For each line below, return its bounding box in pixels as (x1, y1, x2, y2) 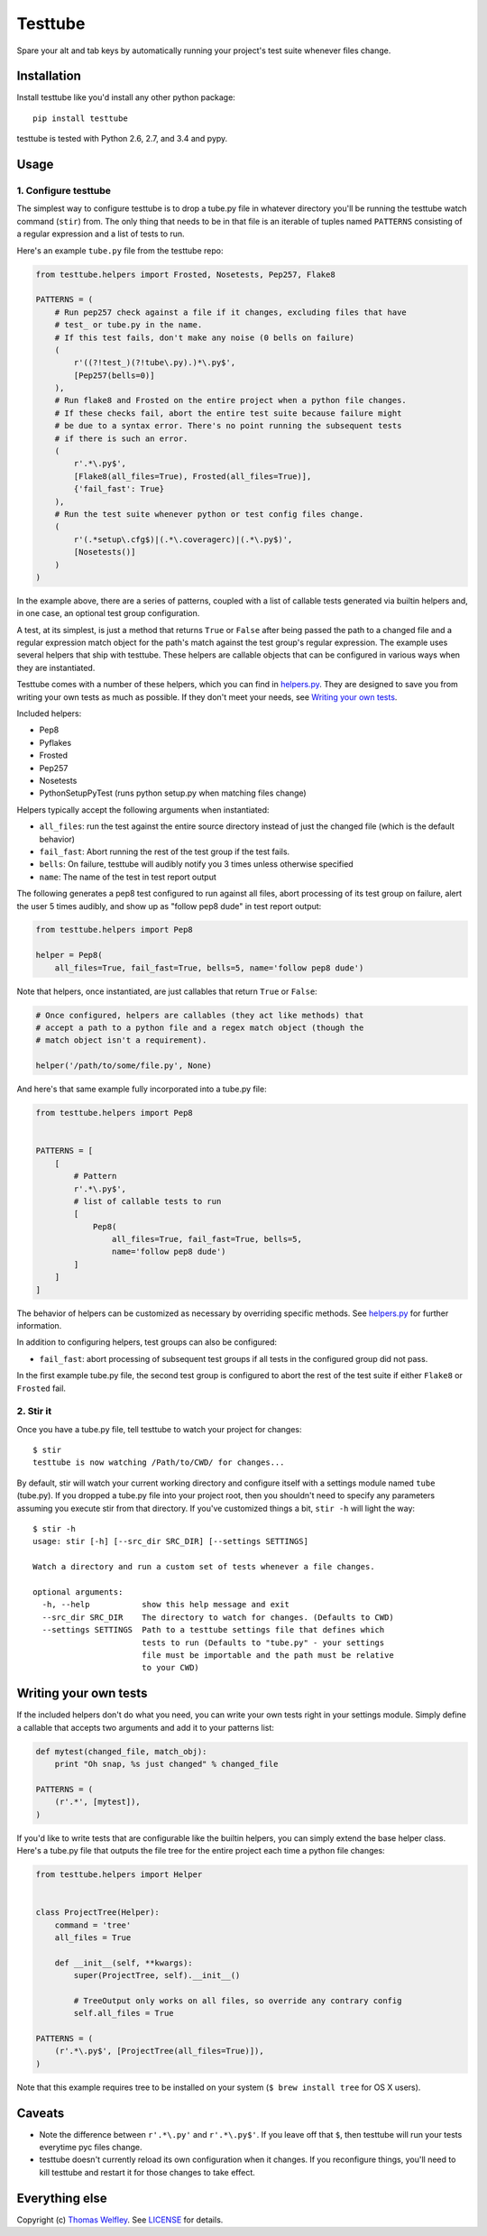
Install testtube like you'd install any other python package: (16, 92, 236, 103)
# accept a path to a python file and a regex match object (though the (35, 1023, 364, 1033)
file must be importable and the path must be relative (141, 1650, 394, 1660)
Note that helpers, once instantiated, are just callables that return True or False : (16, 986, 317, 997)
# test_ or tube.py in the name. (54, 320, 203, 330)
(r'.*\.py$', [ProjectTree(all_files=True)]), (54, 2046, 265, 2057)
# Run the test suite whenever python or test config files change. (54, 509, 364, 519)
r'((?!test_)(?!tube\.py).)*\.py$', (73, 357, 236, 368)
